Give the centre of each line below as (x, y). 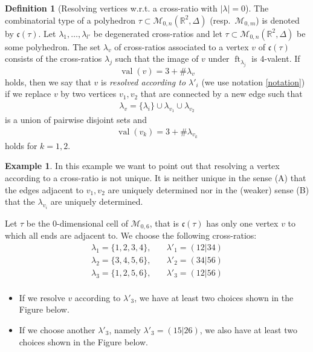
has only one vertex (242, 223)
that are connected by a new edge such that (221, 94)
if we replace (28, 94)
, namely (125, 330)
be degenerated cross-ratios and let (158, 33)
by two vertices (89, 94)
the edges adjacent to (44, 189)
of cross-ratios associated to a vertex (182, 46)
